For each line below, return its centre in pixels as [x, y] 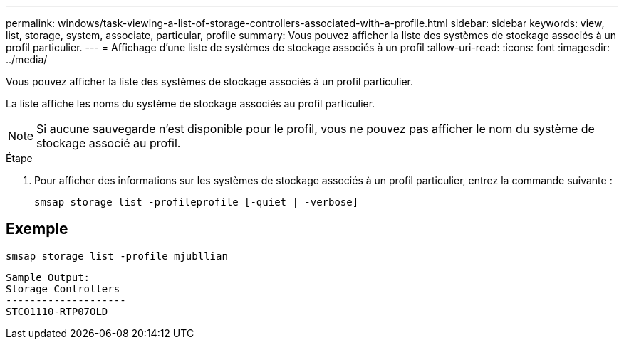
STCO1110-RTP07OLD [57, 311]
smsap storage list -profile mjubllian [117, 256]
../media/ [27, 59]
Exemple [37, 229]
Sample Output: [48, 277]
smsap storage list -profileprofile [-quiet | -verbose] [197, 202]
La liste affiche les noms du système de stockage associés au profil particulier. [191, 103]
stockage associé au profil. [109, 143]
